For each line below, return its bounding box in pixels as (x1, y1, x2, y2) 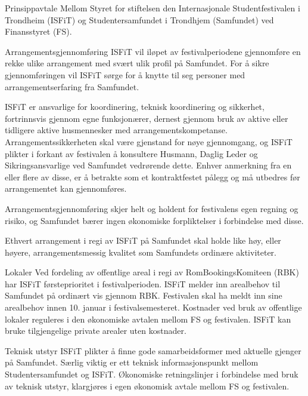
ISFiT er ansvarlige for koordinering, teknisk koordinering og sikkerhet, (5, 100, 265, 113)
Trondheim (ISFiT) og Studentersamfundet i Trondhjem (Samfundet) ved (5, 13, 274, 26)
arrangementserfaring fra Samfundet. (5, 80, 139, 93)
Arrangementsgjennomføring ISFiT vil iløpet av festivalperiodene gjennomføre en (5, 45, 301, 57)
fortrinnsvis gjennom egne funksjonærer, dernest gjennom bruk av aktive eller (5, 112, 288, 124)
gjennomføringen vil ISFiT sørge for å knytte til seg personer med (5, 68, 245, 81)
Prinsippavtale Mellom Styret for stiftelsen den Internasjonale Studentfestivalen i (5, 2, 300, 14)
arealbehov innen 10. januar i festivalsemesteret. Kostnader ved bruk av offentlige (5, 301, 302, 314)
